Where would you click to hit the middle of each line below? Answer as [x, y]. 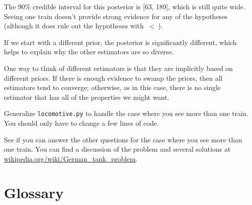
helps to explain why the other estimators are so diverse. [89, 52]
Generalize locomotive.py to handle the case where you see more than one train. [126, 113]
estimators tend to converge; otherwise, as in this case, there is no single [113, 87]
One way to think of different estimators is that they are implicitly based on [118, 68]
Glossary [34, 192]
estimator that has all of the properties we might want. [87, 97]
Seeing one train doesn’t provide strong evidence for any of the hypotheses [116, 16]
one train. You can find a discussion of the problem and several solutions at [117, 149]
